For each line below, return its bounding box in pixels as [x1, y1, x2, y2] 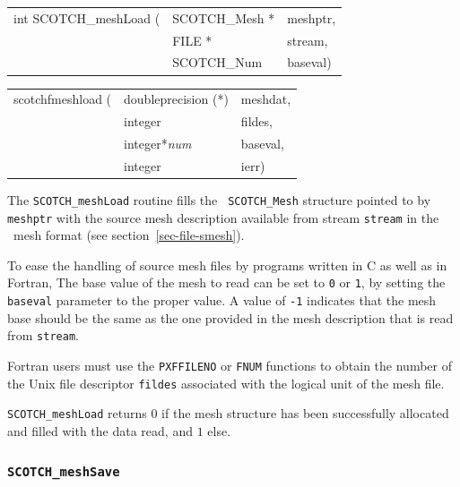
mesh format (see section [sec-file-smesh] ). [13, 226, 245, 244]
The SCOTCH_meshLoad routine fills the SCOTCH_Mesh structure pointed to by [7, 190, 431, 209]
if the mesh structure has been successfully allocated [161, 404, 449, 423]
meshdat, [240, 90, 291, 108]
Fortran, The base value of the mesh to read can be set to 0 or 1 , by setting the [7, 273, 446, 292]
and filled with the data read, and [7, 421, 193, 440]
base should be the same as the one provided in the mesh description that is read [7, 308, 454, 327]
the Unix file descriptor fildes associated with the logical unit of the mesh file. [7, 373, 445, 392]
